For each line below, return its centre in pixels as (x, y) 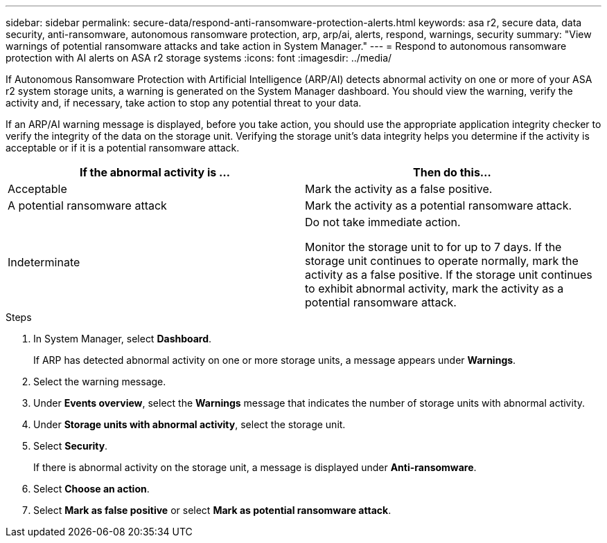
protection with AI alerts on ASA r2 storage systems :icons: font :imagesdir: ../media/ (199, 58)
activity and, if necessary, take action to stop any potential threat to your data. (184, 103)
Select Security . (71, 446)
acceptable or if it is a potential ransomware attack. (123, 148)
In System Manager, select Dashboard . (123, 339)
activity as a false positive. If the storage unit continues (449, 275)
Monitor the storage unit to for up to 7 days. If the (433, 247)
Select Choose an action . (91, 489)
